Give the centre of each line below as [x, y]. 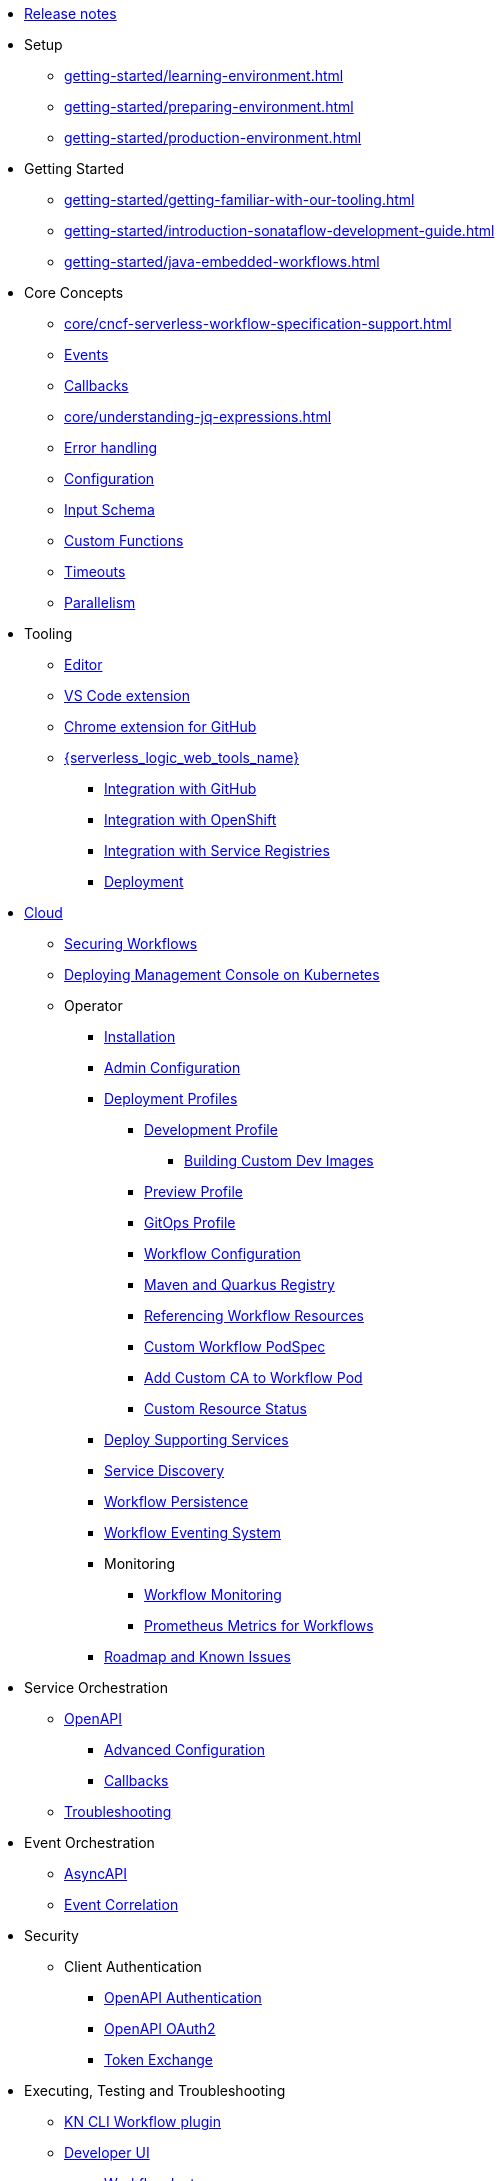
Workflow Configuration [222, 1253]
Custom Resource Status [225, 1408]
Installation [140, 1036]
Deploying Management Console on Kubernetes [222, 974]
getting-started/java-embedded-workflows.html [222, 261]
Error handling [111, 447]
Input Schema [109, 509]
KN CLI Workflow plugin [142, 2121]
